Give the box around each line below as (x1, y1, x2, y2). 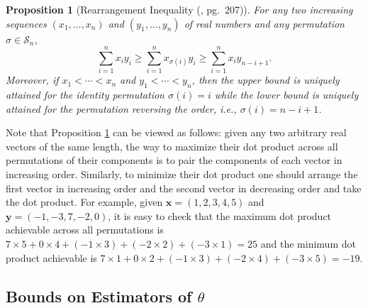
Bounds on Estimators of (6, 285, 192, 307)
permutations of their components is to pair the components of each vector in (6, 153, 342, 167)
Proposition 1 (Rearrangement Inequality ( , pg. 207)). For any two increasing (6, 2, 353, 16)
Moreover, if (6, 72, 59, 87)
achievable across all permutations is (6, 222, 164, 237)
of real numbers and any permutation (184, 16, 345, 31)
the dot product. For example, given (6, 194, 163, 209)
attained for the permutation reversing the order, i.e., (6, 101, 237, 116)
